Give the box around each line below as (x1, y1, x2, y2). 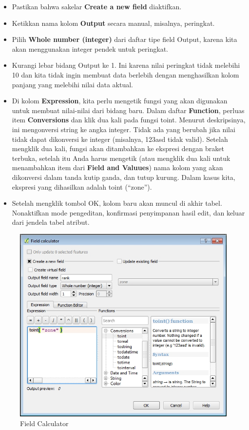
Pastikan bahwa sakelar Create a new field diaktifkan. (12, 1, 182, 11)
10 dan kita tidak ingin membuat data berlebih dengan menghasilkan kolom (12, 69, 239, 79)
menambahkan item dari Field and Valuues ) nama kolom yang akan (12, 162, 223, 173)
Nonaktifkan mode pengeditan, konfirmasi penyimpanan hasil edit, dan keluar (12, 207, 245, 217)
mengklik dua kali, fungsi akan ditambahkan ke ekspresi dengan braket (12, 143, 224, 154)
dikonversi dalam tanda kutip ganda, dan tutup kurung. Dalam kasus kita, (12, 172, 235, 182)
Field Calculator (20, 418, 69, 428)
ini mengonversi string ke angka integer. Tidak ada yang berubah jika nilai (12, 124, 235, 134)
